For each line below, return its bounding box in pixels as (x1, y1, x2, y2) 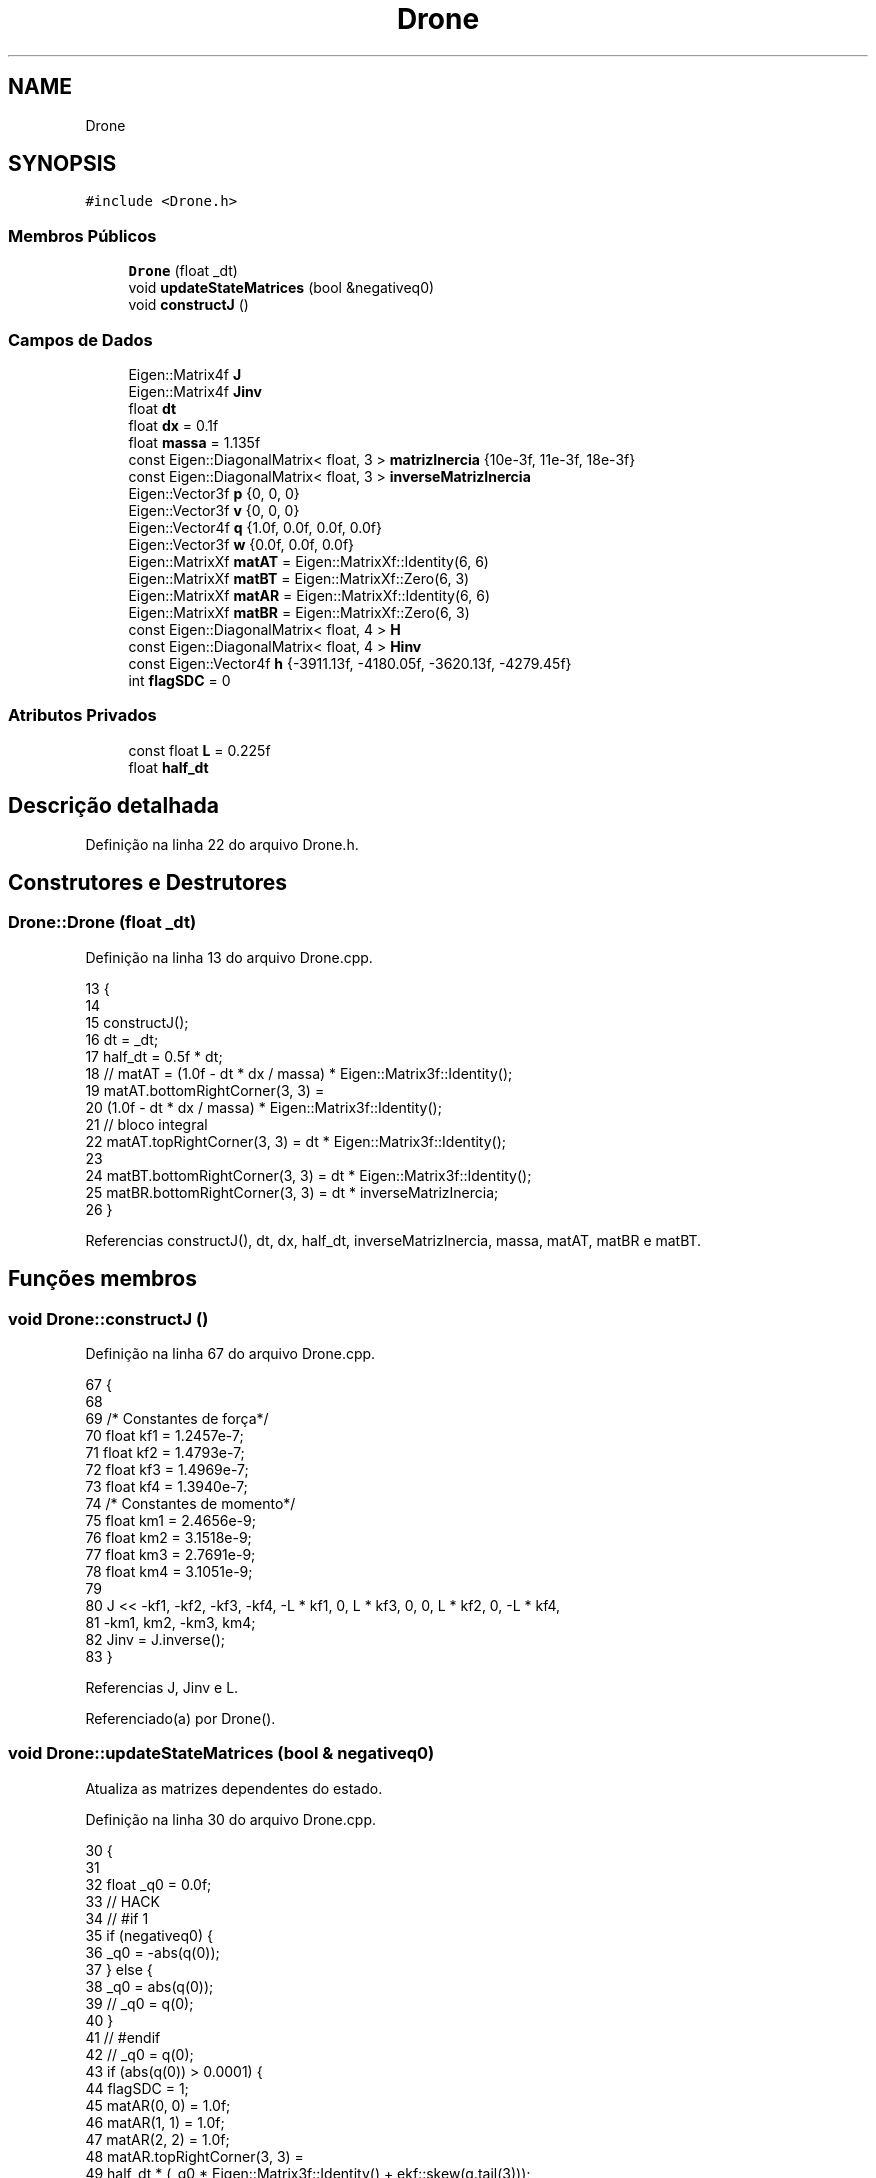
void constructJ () (128, 296, 249, 314)
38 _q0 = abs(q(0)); (85, 1977, 214, 1995)
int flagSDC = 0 (128, 671, 231, 689)
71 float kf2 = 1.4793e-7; (85, 1443, 245, 1461)
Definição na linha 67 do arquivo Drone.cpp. (85, 1344, 376, 1362)
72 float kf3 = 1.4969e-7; (85, 1460, 249, 1478)
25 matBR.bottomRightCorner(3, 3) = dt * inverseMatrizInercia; (85, 1183, 499, 1201)
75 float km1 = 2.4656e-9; (85, 1511, 256, 1529)
